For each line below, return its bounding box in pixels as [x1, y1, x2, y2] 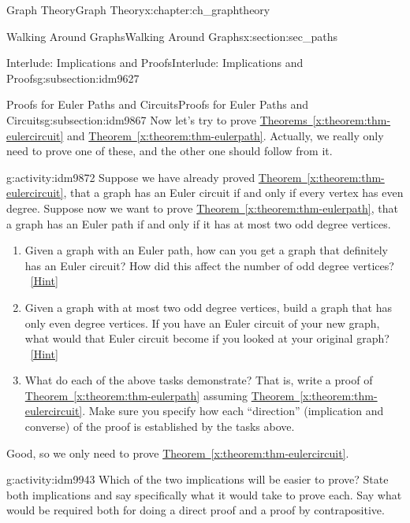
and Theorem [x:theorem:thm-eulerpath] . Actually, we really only [67, 127, 384, 143]
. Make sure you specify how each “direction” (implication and [82, 402, 384, 419]
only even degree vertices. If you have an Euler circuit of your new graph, [24, 314, 380, 331]
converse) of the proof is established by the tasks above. [24, 418, 295, 435]
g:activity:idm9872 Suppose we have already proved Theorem [6, 169, 302, 185]
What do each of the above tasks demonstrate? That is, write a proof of [24, 372, 373, 388]
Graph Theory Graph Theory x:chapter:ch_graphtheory [6, 2, 270, 17]
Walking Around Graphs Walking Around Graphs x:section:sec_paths [6, 28, 338, 44]
